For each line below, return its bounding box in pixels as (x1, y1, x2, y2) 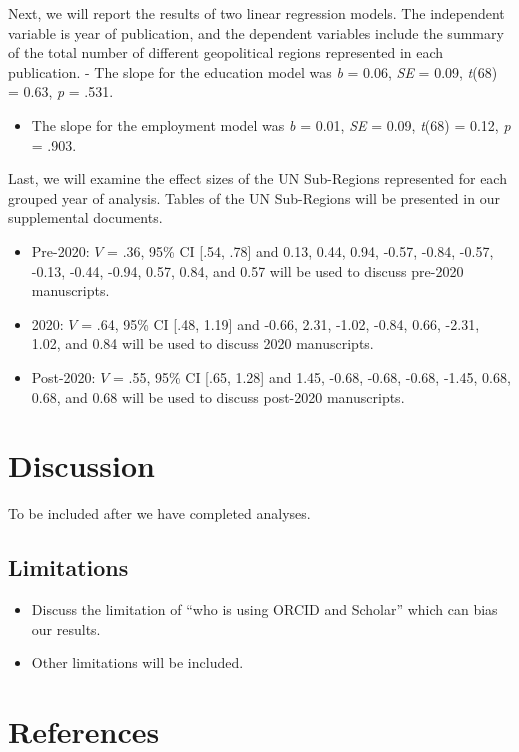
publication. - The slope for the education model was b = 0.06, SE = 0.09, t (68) (8, 61, 498, 82)
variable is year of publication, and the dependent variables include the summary (8, 22, 504, 43)
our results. (31, 618, 101, 639)
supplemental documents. (8, 207, 163, 228)
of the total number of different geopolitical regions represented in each (8, 42, 444, 63)
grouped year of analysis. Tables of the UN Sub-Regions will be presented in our (8, 187, 500, 208)
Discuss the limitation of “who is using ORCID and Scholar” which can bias (31, 599, 498, 620)
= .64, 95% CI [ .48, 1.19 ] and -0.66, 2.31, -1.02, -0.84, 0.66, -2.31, (81, 313, 480, 334)
